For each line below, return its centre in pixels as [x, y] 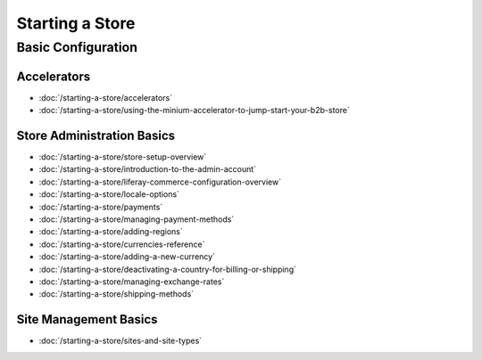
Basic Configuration [77, 47]
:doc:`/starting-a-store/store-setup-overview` [123, 157]
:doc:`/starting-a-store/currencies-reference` [122, 244]
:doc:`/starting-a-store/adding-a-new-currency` [127, 257]
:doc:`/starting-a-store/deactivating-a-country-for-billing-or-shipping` [167, 269]
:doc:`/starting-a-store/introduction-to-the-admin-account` [148, 169]
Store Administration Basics [96, 135]
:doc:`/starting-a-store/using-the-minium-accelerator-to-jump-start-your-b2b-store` [194, 110]
